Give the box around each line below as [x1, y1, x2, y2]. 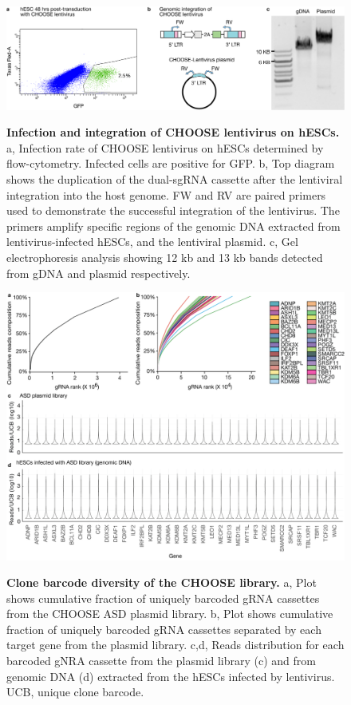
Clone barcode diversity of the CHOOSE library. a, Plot [6, 574, 317, 591]
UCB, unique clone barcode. [6, 683, 144, 700]
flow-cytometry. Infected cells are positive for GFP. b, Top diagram [6, 155, 335, 172]
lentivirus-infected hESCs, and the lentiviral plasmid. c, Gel [6, 233, 298, 250]
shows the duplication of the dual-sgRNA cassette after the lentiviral [6, 170, 343, 187]
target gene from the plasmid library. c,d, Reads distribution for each [6, 636, 345, 653]
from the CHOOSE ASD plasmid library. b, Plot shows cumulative [6, 605, 333, 622]
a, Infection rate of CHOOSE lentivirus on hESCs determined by [6, 139, 324, 156]
